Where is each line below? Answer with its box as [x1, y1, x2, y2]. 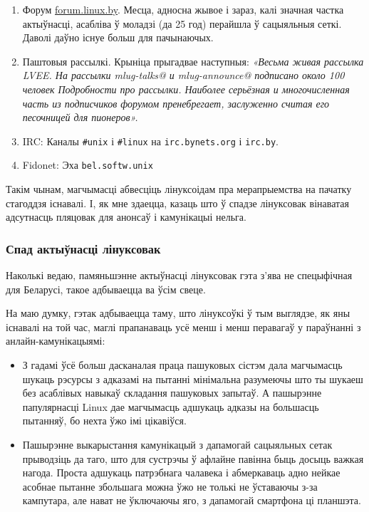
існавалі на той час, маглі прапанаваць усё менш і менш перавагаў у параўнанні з [6, 319, 361, 334]
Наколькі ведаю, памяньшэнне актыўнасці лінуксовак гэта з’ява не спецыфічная [6, 268, 353, 283]
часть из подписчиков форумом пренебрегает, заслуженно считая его [22, 95, 330, 110]
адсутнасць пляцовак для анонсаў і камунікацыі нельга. [6, 209, 246, 224]
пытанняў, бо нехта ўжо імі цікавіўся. [22, 413, 187, 428]
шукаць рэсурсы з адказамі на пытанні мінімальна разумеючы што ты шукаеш [22, 371, 363, 386]
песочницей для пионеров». [22, 110, 138, 125]
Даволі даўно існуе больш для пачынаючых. [22, 30, 214, 45]
